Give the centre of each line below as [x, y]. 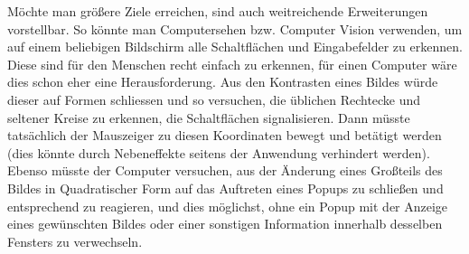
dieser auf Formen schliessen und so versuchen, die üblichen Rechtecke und [214, 99]
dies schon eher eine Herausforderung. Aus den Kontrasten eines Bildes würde [223, 82]
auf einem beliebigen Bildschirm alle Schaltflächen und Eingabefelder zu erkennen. [235, 47]
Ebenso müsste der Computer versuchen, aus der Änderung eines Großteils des [225, 170]
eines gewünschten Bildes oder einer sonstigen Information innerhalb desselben [225, 224]
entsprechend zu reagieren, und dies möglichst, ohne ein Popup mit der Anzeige [228, 206]
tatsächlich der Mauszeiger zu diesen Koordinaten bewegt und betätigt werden [225, 135]
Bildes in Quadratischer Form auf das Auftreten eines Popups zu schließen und [225, 188]
